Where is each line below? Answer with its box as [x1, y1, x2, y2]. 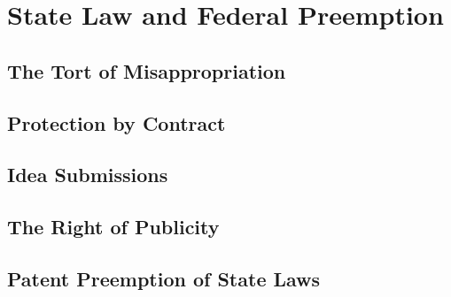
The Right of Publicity [7, 213, 220, 240]
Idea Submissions [7, 161, 168, 188]
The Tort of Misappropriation [7, 57, 286, 84]
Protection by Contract [7, 109, 226, 136]
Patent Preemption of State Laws [7, 264, 321, 292]
